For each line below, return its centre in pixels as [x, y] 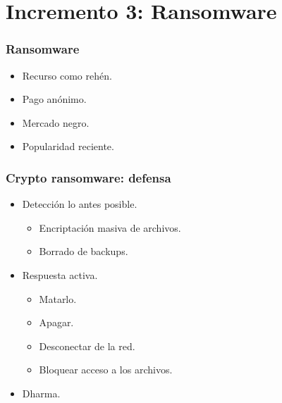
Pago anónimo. [54, 99]
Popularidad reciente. [68, 146]
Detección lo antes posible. [80, 204]
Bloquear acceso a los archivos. [106, 370]
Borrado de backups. [84, 251]
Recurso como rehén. [67, 75]
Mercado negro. [56, 122]
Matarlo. [58, 298]
